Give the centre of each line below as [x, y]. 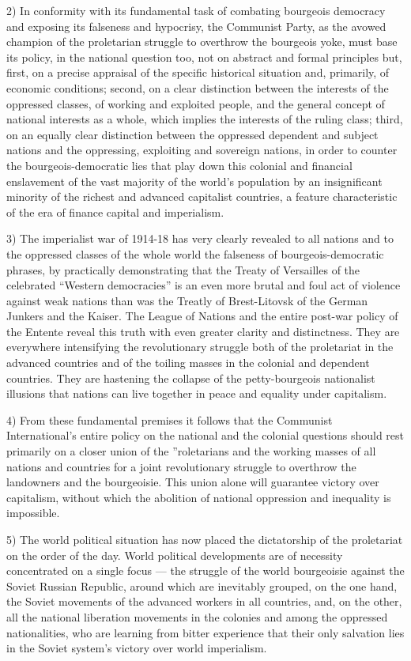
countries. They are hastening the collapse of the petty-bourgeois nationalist [191, 378]
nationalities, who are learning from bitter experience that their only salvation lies [205, 632]
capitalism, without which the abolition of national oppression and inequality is [199, 497]
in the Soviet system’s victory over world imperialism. [137, 648]
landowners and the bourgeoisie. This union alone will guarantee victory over [193, 482]
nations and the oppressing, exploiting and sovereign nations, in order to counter [202, 150]
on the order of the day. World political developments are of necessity [175, 555]
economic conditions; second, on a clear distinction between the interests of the [198, 87]
